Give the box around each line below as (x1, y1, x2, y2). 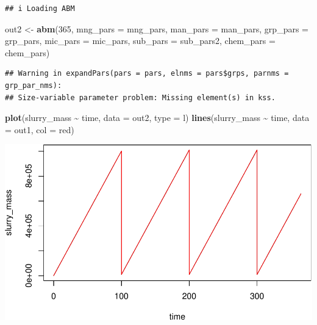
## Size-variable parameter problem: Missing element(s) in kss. (5, 93, 276, 102)
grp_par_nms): (5, 81, 62, 90)
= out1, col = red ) (5, 123, 74, 136)
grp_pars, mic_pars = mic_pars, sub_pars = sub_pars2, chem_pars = (5, 34, 276, 47)
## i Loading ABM (5, 4, 75, 13)
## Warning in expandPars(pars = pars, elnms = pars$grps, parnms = (5, 69, 289, 78)
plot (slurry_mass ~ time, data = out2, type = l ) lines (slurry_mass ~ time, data (5, 111, 310, 124)
